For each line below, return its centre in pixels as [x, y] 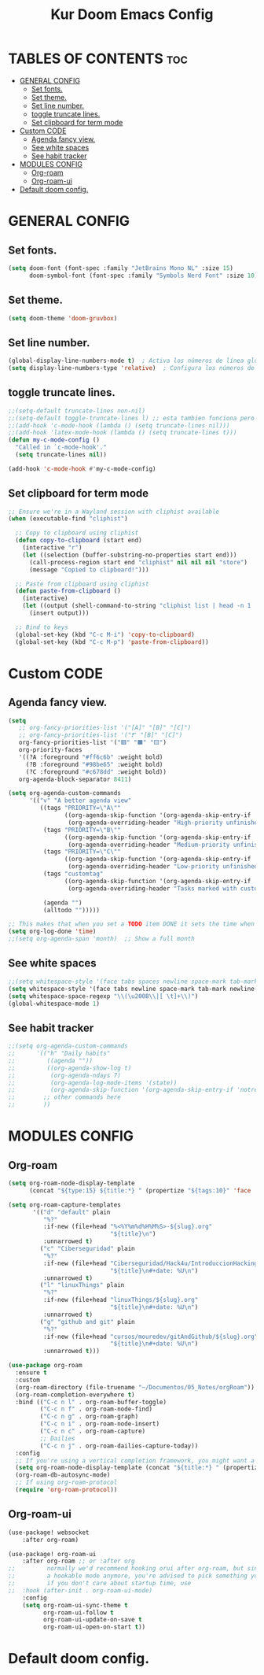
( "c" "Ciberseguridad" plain [87, 1249]
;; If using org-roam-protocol [66, 1483]
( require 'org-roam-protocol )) [66, 1490]
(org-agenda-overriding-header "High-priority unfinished [165, 823]
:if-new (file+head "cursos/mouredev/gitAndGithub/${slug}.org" [150, 1337]
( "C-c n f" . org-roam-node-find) [96, 1409]
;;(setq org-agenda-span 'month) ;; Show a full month [101, 939]
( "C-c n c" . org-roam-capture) [93, 1431]
